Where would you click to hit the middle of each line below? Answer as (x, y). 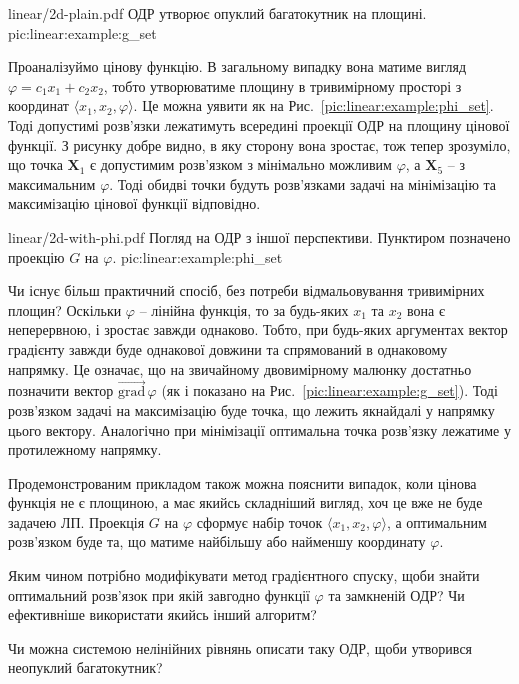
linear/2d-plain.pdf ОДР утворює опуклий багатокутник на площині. (217, 13)
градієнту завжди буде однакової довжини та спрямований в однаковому (228, 348)
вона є (426, 309)
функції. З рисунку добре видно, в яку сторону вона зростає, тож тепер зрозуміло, (259, 144)
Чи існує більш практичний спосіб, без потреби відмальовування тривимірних (246, 290)
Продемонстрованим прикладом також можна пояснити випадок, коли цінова (242, 482)
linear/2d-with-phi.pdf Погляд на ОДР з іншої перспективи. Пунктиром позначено (259, 236)
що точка (35, 164)
